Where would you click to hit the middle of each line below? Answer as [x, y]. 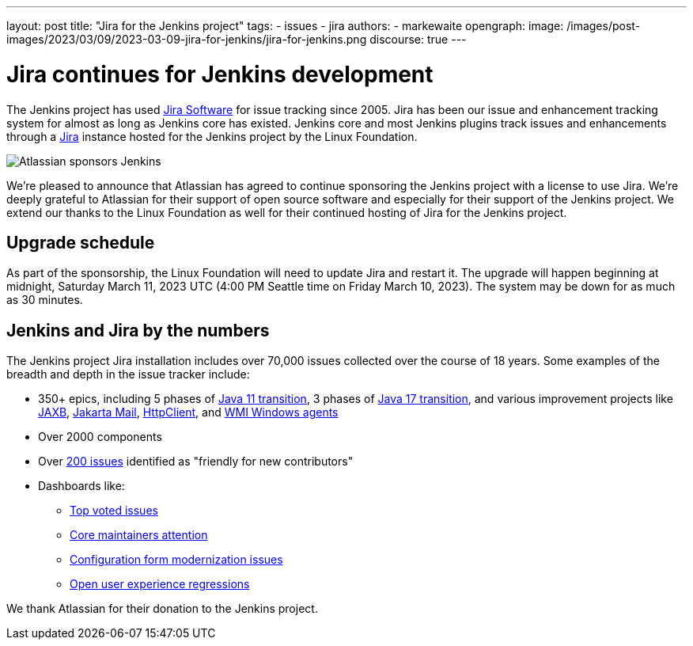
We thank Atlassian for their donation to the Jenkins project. [162, 609]
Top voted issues [114, 511]
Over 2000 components [100, 437]
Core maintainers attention [139, 535]
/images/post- [604, 26]
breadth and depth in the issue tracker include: [128, 374]
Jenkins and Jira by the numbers [138, 330]
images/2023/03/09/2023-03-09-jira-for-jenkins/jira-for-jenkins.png [187, 39]
